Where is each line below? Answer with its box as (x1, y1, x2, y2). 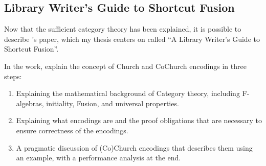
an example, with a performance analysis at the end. (16, 152, 181, 163)
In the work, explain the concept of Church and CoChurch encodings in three (4, 60, 247, 71)
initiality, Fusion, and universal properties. (46, 98, 179, 108)
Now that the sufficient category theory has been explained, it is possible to (4, 23, 241, 34)
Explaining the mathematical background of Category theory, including (16, 88, 240, 99)
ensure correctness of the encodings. (16, 125, 128, 135)
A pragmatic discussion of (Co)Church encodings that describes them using (16, 142, 253, 153)
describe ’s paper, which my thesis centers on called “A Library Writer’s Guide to (4, 33, 260, 44)
